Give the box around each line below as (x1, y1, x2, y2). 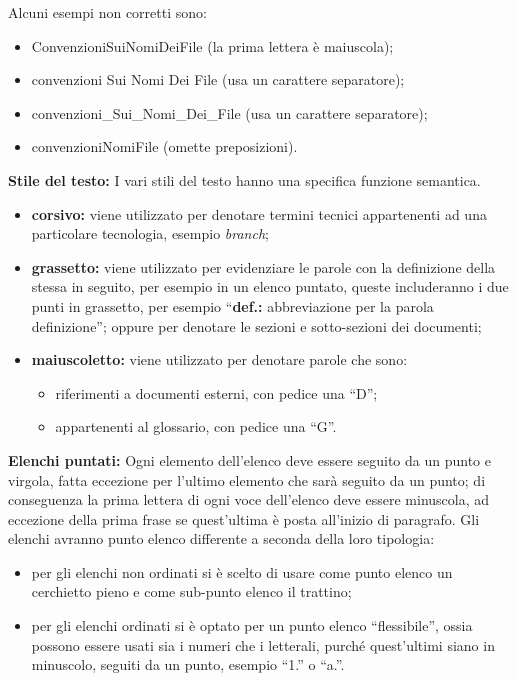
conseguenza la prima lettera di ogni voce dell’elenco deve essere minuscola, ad (8, 489, 490, 510)
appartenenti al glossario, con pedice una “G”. (55, 416, 337, 437)
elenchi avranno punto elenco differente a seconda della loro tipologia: (8, 528, 435, 549)
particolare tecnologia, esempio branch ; (31, 223, 269, 244)
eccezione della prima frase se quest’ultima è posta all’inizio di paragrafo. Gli (8, 508, 480, 529)
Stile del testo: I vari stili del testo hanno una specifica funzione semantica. (8, 169, 481, 190)
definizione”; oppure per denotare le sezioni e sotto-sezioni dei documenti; (31, 315, 482, 336)
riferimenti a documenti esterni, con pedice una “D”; (55, 382, 378, 403)
